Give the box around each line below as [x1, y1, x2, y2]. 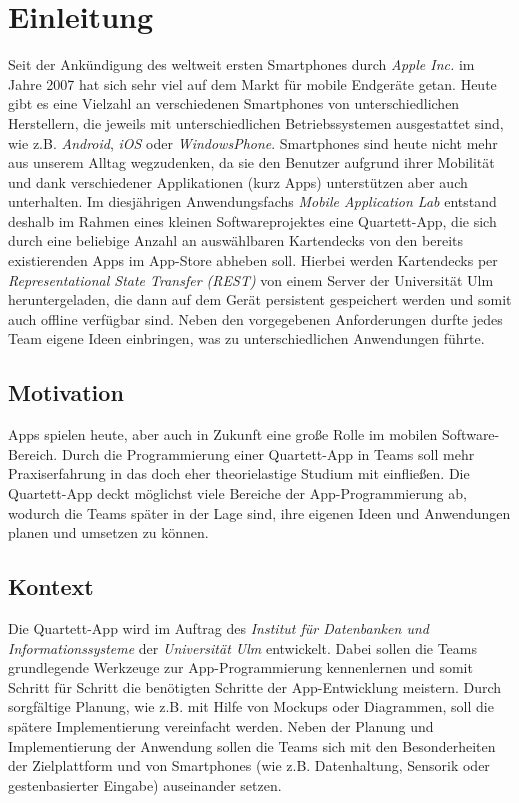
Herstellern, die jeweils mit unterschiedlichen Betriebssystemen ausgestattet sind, [8, 112, 504, 133]
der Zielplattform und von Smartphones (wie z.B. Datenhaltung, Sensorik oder [8, 755, 490, 776]
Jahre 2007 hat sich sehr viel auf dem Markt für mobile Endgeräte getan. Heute [8, 73, 497, 94]
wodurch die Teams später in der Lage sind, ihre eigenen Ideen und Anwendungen [8, 502, 511, 523]
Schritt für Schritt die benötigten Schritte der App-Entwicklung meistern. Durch [8, 676, 502, 697]
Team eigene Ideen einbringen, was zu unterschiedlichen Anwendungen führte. [8, 328, 485, 349]
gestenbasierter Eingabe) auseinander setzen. [8, 774, 282, 795]
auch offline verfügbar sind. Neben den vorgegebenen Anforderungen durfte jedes [8, 308, 503, 329]
